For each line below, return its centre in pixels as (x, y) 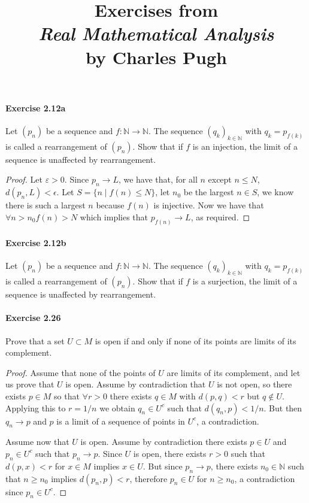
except (220, 179)
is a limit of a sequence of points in (121, 421)
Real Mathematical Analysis (156, 34)
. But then (283, 407)
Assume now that (37, 442)
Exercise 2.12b (36, 243)
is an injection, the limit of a (245, 146)
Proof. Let (24, 179)
